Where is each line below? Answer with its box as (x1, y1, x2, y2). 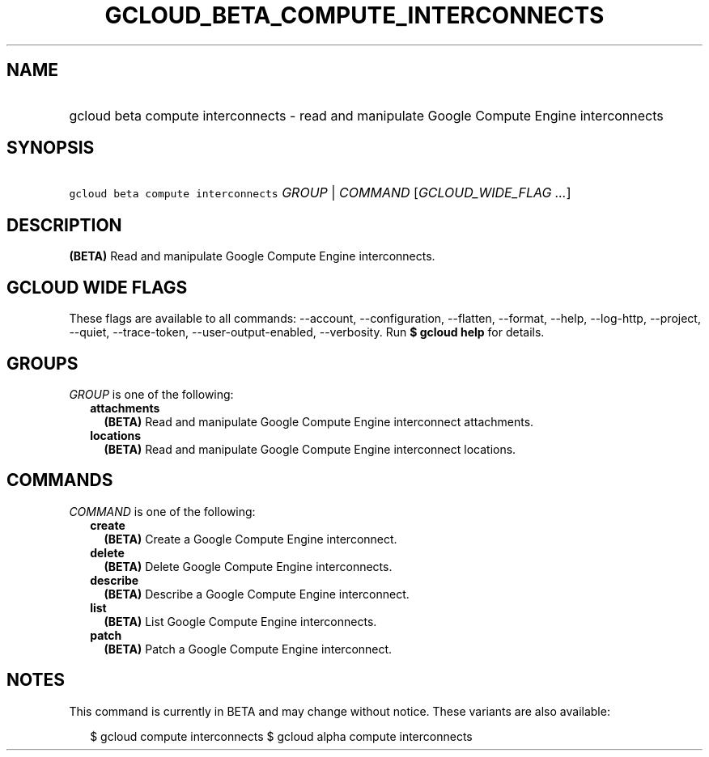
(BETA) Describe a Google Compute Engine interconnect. (104, 586, 410, 601)
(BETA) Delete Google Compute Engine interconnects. (104, 559, 393, 573)
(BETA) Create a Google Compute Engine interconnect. (104, 531, 397, 546)
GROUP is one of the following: (69, 387, 234, 401)
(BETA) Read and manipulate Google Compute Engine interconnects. (69, 249, 435, 264)
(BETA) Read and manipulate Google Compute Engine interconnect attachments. (104, 414, 534, 429)
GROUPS (6, 353, 79, 374)
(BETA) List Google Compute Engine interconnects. (104, 614, 377, 628)
